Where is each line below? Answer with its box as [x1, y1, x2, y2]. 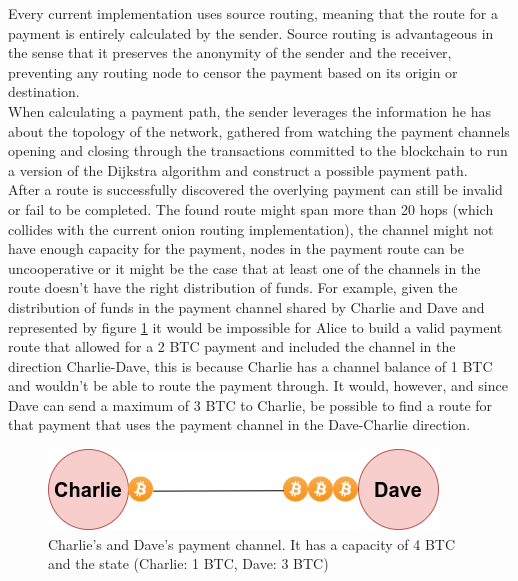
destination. [8, 81, 80, 102]
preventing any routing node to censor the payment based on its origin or [8, 61, 458, 82]
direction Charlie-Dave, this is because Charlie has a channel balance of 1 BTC [8, 355, 493, 376]
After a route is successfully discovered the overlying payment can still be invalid [8, 179, 503, 200]
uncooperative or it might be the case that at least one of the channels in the [8, 257, 481, 278]
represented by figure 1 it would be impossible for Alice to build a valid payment [8, 316, 503, 337]
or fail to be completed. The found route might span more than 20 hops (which [8, 198, 494, 219]
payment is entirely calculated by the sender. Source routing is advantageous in [8, 22, 494, 43]
